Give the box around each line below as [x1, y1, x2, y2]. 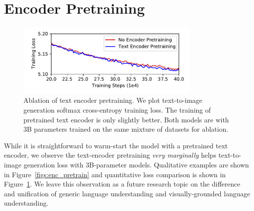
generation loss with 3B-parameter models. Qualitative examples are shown [23, 159, 249, 169]
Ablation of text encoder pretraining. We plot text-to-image [23, 95, 203, 105]
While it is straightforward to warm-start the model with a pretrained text [4, 140, 228, 150]
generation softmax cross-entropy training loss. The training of [23, 104, 211, 115]
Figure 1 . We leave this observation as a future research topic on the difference [4, 179, 240, 189]
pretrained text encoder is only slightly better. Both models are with [23, 114, 229, 124]
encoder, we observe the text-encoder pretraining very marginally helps [4, 150, 216, 160]
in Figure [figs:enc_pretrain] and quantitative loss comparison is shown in [4, 169, 226, 179]
